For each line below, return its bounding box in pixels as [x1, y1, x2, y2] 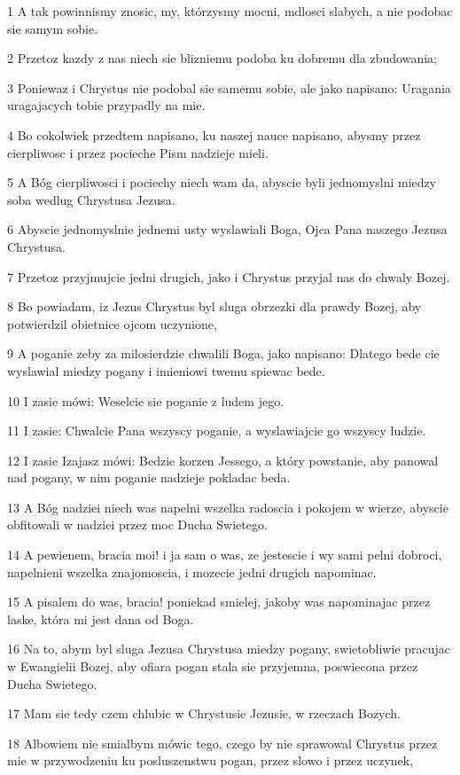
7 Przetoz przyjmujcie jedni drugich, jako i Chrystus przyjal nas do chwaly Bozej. [7, 267, 450, 286]
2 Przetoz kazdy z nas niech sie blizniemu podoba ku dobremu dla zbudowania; [7, 49, 437, 67]
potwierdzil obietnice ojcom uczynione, [7, 314, 217, 333]
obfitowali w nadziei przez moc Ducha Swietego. [7, 515, 268, 534]
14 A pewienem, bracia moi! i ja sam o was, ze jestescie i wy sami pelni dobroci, [7, 545, 442, 564]
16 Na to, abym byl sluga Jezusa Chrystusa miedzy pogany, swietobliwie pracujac [7, 639, 450, 658]
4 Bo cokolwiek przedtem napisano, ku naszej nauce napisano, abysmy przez [7, 125, 421, 144]
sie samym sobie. [7, 19, 98, 37]
